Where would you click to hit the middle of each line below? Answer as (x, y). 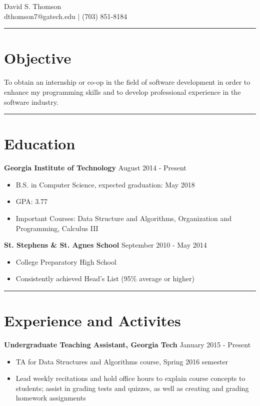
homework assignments (51, 398)
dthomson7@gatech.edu (40, 16)
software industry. (31, 101)
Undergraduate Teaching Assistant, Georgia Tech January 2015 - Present (127, 345)
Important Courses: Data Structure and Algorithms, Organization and (124, 218)
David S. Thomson (33, 6)
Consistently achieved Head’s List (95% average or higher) (105, 278)
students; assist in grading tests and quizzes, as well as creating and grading (132, 388)
